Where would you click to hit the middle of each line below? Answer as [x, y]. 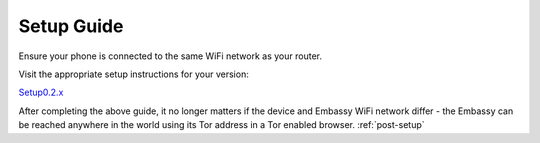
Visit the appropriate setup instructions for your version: [133, 74]
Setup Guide [71, 26]
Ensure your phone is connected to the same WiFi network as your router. [170, 56]
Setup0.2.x [41, 92]
